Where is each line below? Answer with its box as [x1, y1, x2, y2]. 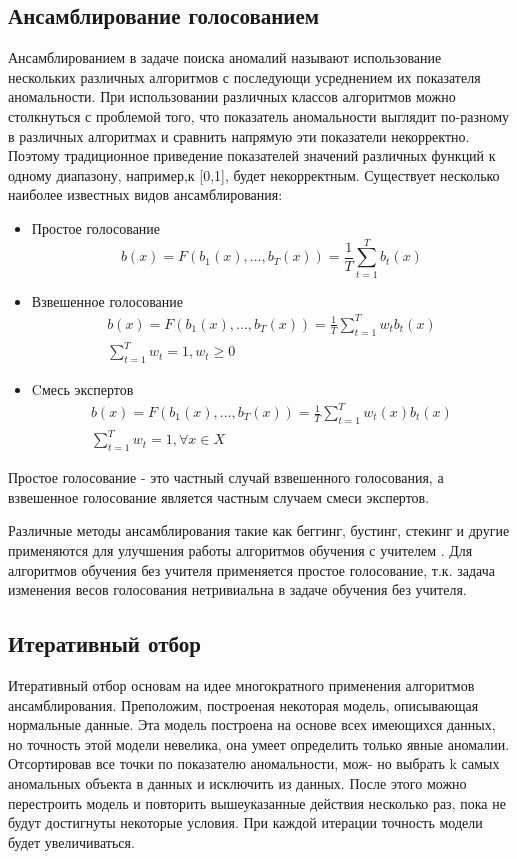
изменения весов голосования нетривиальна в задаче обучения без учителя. [8, 579, 467, 600]
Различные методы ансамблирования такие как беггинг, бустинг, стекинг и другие [8, 520, 510, 541]
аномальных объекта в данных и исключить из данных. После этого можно [8, 772, 467, 793]
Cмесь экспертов [31, 378, 134, 399]
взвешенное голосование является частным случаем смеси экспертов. [8, 486, 430, 507]
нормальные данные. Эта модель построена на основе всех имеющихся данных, [8, 714, 496, 735]
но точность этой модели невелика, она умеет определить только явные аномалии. [8, 733, 510, 754]
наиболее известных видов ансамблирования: [8, 184, 283, 205]
